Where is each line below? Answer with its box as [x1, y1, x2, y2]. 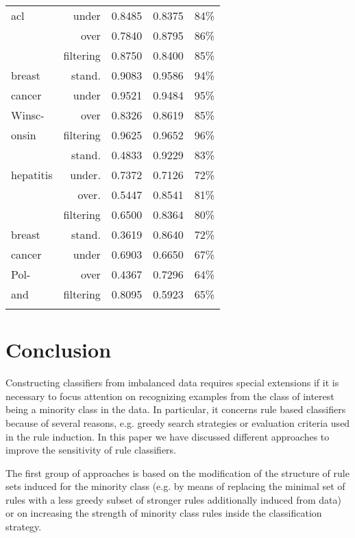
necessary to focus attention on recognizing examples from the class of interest [5, 388, 334, 403]
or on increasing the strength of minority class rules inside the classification [5, 506, 322, 520]
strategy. [5, 519, 42, 534]
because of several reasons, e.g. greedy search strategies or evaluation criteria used [5, 415, 350, 430]
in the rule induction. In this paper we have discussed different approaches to [5, 429, 330, 443]
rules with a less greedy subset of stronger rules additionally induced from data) [5, 492, 342, 506]
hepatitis [11, 167, 53, 183]
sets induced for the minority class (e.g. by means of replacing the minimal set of [5, 479, 345, 493]
